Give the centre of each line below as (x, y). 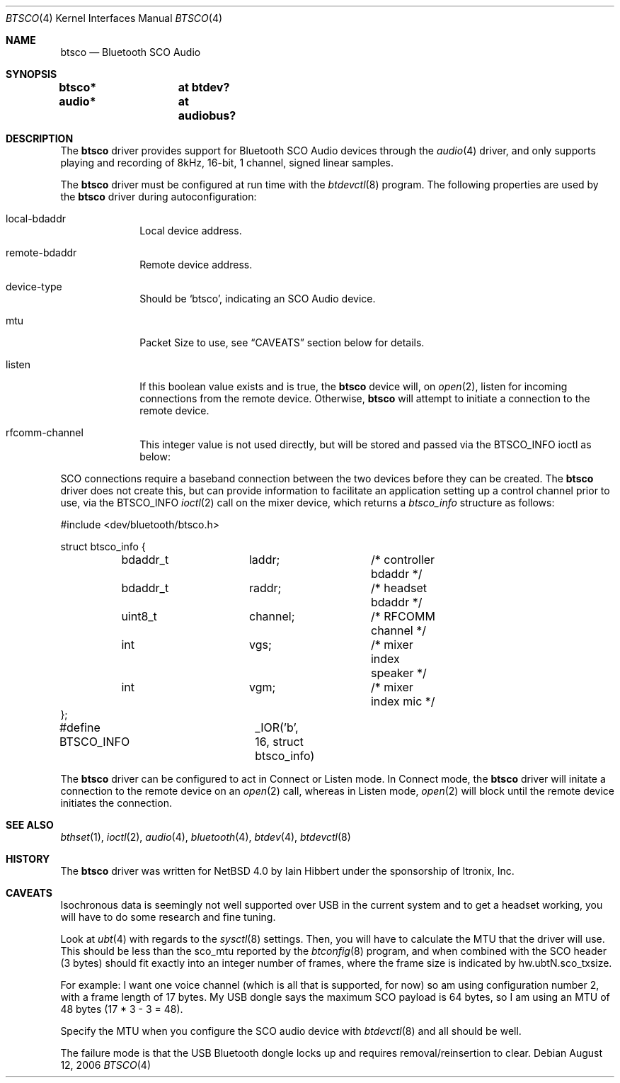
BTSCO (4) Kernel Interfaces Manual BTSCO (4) (114, 18)
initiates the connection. (116, 803)
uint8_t (139, 616)
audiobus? (207, 115)
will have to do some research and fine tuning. (168, 917)
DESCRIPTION (40, 138)
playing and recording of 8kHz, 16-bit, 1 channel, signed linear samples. (227, 163)
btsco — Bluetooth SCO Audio (131, 52)
